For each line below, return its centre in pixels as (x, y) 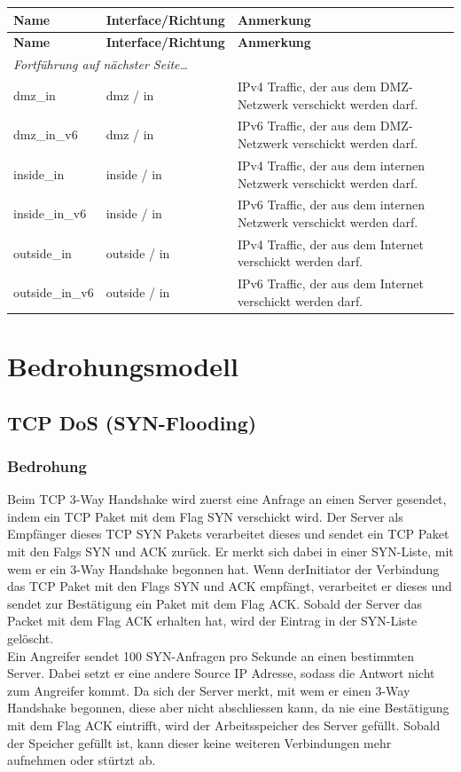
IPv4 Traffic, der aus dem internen (331, 165)
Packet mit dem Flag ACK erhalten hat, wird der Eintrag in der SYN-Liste (212, 621)
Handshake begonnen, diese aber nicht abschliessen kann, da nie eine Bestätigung (228, 708)
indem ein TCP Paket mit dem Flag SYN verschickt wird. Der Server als (205, 516)
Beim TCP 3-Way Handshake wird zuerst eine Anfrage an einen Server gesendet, (227, 499)
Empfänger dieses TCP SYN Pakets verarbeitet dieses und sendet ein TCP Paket (228, 534)
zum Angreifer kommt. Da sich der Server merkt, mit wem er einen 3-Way (209, 690)
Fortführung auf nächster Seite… (101, 64)
